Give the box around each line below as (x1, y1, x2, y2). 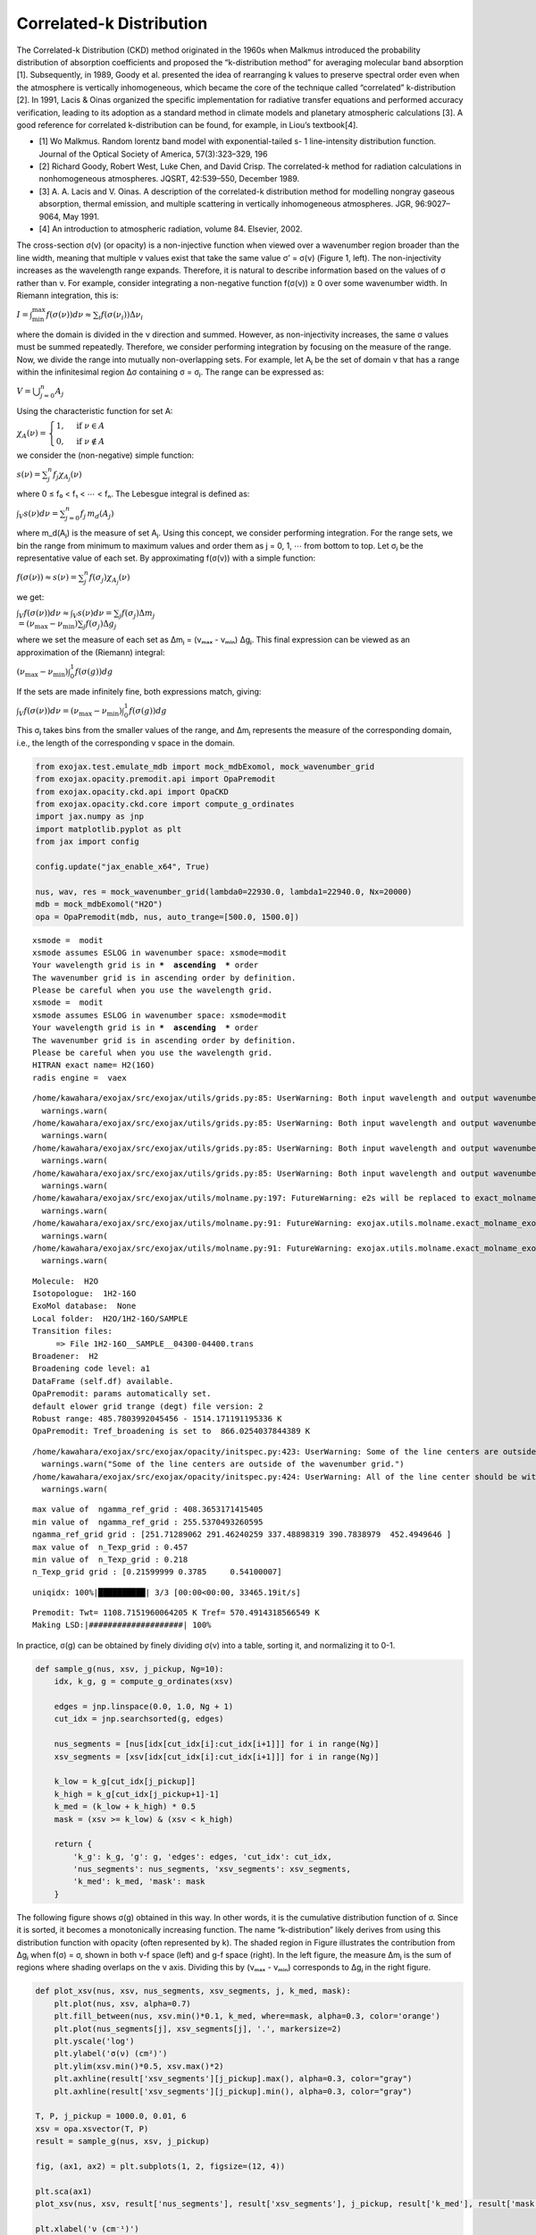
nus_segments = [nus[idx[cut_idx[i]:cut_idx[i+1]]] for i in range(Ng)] (54, 1739, 380, 1750)
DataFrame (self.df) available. (32, 1376, 174, 1386)
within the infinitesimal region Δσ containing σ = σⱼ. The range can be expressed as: (16, 367, 324, 377)
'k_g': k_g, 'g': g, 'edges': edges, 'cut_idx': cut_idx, (72, 1851, 332, 1861)
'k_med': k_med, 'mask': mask (72, 1877, 205, 1886)
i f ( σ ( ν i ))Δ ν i (98, 309, 144, 322)
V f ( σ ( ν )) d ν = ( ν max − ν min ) (18, 705, 122, 718)
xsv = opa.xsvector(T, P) (35, 2123, 149, 2134)
